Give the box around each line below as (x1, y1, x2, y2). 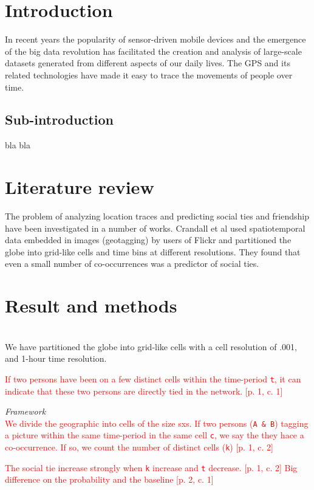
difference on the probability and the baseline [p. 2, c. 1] (5, 473, 214, 486)
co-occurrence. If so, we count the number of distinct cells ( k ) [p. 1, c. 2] (5, 441, 273, 454)
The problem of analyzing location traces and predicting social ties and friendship (5, 210, 310, 223)
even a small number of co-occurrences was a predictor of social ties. (5, 257, 259, 270)
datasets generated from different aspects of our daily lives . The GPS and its (5, 57, 290, 69)
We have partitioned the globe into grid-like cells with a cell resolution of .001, (5, 340, 297, 353)
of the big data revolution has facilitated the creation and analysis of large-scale (5, 44, 302, 57)
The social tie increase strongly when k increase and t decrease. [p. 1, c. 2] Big (5, 461, 298, 474)
